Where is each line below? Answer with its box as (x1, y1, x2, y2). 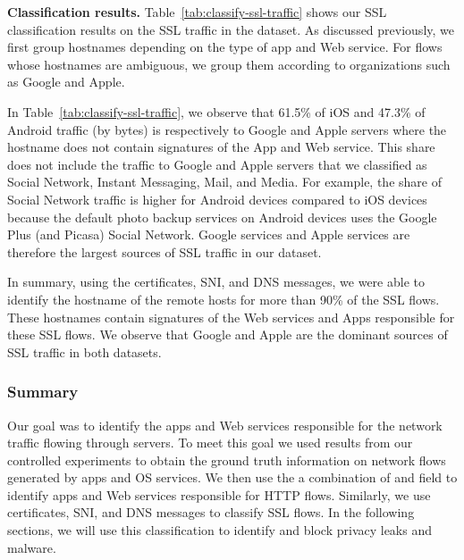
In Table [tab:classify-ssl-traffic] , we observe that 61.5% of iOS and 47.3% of (7, 102, 426, 121)
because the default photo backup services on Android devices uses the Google (7, 207, 437, 226)
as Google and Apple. (7, 72, 125, 91)
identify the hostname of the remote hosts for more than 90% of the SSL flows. (7, 289, 440, 308)
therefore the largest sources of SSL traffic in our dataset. (7, 242, 322, 261)
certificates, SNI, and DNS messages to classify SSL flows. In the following (7, 503, 415, 522)
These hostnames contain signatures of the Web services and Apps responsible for (7, 307, 455, 326)
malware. (7, 538, 56, 556)
